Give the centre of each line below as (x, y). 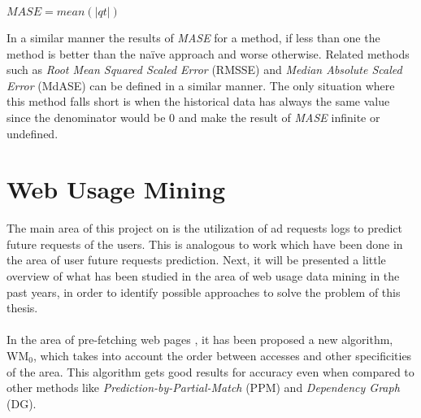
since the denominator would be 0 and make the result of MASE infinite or (193, 117)
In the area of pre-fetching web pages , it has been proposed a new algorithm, (200, 340)
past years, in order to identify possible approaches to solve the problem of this (204, 292)
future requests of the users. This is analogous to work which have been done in (205, 244)
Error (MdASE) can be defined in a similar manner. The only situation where (201, 85)
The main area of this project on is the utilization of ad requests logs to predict (205, 228)
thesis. (22, 308)
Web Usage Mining (116, 189)
